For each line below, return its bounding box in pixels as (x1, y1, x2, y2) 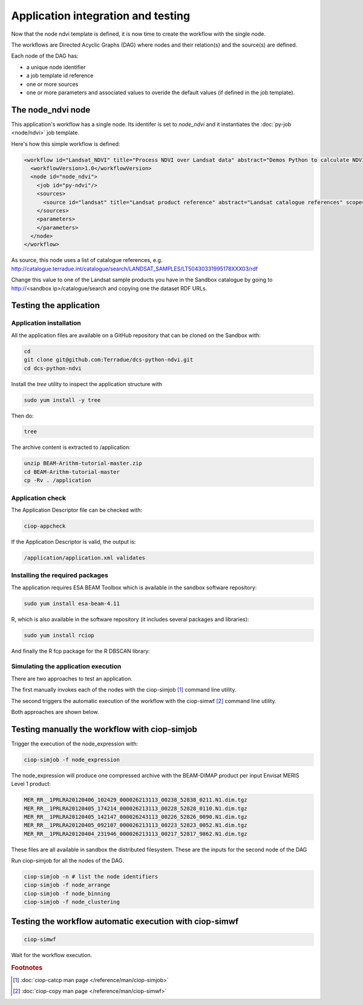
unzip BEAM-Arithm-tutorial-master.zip (24, 460, 142, 467)
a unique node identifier (26, 64, 86, 71)
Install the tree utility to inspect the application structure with (11, 380, 163, 387)
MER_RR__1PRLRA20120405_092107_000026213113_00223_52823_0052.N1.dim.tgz (24, 822, 247, 829)
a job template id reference (26, 72, 94, 79)
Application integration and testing (11, 9, 191, 22)
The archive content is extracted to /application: (11, 444, 131, 451)
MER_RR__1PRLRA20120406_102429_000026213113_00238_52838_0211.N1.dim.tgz (24, 796, 247, 804)
